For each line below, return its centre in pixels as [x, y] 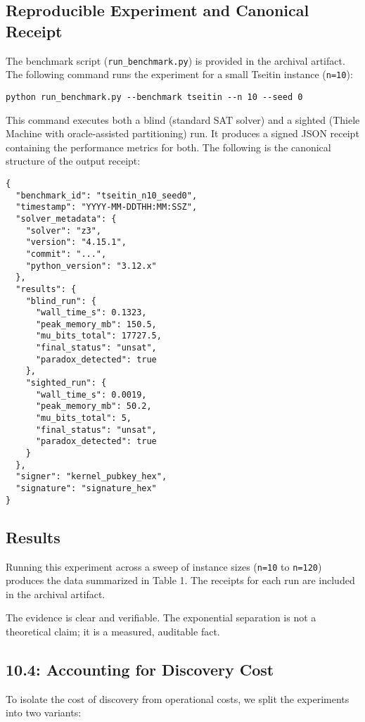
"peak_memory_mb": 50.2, [94, 406]
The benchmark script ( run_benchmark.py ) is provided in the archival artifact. [175, 60]
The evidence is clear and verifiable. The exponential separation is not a [161, 617]
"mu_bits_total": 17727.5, [98, 336]
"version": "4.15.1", [76, 242]
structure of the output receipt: [73, 161]
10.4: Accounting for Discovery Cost [140, 669]
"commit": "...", [66, 254]
